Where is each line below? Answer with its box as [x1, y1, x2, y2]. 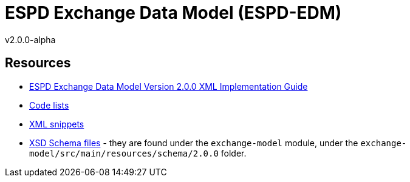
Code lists [29, 99, 69, 110]
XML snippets [29, 118, 84, 129]
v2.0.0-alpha [5, 34, 56, 45]
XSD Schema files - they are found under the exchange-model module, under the [29, 137, 358, 148]
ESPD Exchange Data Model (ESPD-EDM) [5, 2, 342, 23]
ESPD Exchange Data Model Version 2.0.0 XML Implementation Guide [29, 81, 308, 92]
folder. [220, 147, 247, 158]
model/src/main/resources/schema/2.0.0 [29, 148, 219, 158]
